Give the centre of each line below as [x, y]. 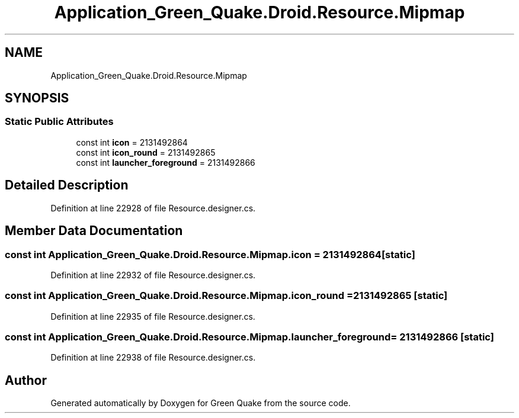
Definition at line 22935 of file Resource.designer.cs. [153, 316]
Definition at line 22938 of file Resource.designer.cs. [153, 358]
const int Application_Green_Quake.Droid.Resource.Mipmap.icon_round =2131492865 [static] [226, 296]
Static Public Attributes [59, 122]
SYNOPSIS [37, 98]
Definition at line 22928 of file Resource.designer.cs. [153, 208]
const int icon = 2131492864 [132, 142]
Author [26, 380]
